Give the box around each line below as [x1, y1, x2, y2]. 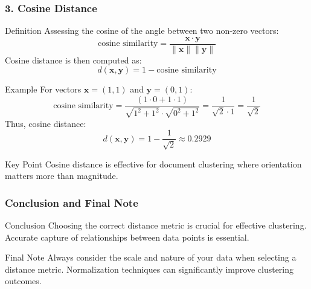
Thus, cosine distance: [5, 117, 86, 129]
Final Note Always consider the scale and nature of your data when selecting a [5, 251, 297, 264]
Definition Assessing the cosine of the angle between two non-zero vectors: [5, 24, 279, 37]
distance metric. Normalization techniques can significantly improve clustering [5, 262, 294, 275]
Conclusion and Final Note [5, 195, 138, 210]
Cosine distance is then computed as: [5, 53, 142, 66]
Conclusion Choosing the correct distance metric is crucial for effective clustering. [5, 218, 307, 231]
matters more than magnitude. [5, 169, 118, 182]
